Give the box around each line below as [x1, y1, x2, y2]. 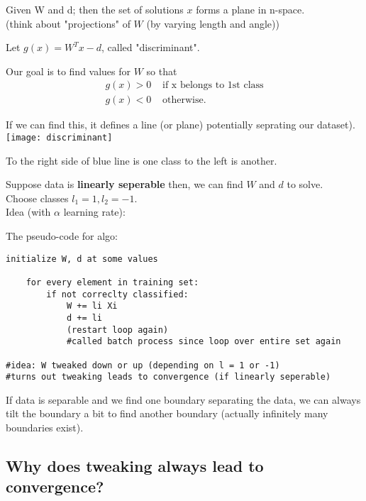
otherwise [162, 95, 204, 106]
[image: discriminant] [6, 133, 113, 143]
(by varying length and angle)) [146, 16, 279, 31]
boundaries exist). [6, 420, 84, 435]
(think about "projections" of [6, 16, 131, 31]
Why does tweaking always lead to [6, 455, 264, 477]
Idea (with [6, 204, 51, 219]
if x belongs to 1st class [162, 80, 264, 91]
